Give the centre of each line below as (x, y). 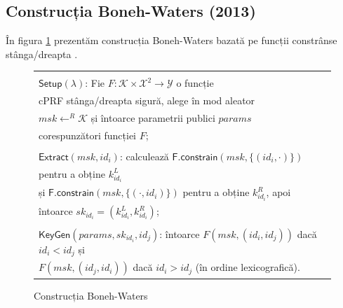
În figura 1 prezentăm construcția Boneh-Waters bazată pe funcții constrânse (171, 40)
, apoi (278, 192)
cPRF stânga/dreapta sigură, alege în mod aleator (147, 100)
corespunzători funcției (88, 135)
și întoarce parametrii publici (153, 118)
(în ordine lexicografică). (248, 267)
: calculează (144, 156)
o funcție (195, 83)
